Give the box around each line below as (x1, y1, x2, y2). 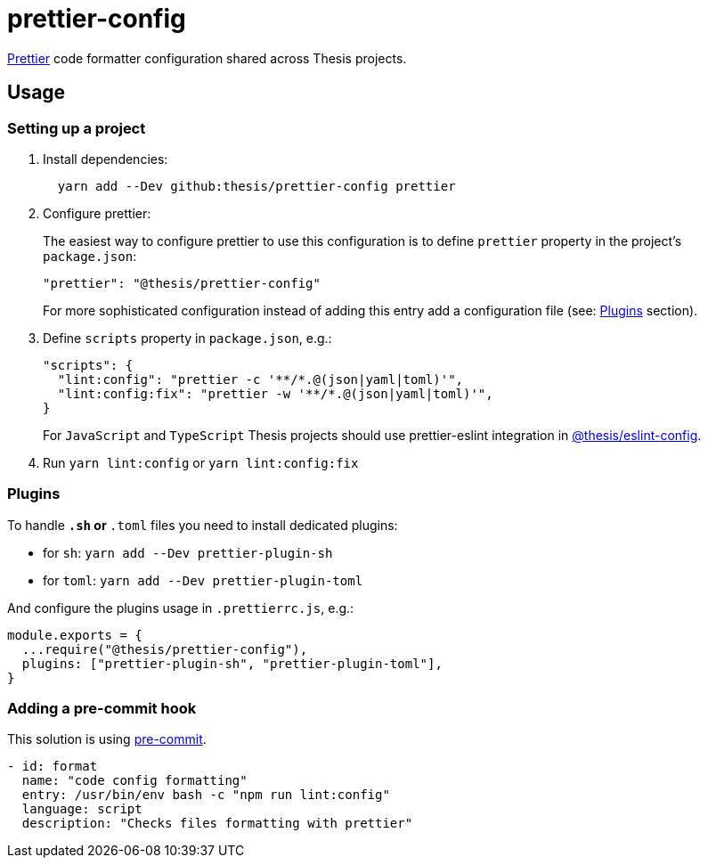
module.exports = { (7, 627, 142, 642)
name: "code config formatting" (21, 773, 248, 788)
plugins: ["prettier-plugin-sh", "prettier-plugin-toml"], (21, 656, 443, 671)
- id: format (7, 759, 98, 774)
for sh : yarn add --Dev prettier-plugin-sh (43, 544, 333, 560)
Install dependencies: (43, 151, 168, 167)
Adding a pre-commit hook (7, 699, 197, 718)
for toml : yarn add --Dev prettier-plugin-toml (43, 572, 363, 588)
